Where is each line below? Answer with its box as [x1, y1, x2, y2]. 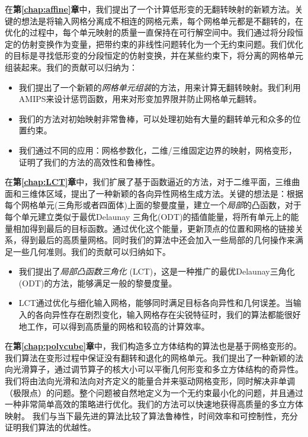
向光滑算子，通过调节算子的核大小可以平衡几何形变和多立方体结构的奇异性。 [5, 363, 303, 375]
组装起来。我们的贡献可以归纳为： [5, 60, 137, 73]
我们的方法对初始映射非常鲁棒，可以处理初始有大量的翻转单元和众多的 [18, 112, 293, 125]
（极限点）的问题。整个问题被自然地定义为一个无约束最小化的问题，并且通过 [5, 386, 303, 398]
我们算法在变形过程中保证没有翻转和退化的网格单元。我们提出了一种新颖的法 [5, 351, 303, 363]
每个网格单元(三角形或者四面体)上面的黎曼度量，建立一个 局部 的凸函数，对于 [5, 199, 301, 211]
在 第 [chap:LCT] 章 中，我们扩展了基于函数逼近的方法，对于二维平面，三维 [5, 176, 292, 188]
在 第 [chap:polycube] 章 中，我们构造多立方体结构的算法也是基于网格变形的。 [5, 340, 302, 352]
